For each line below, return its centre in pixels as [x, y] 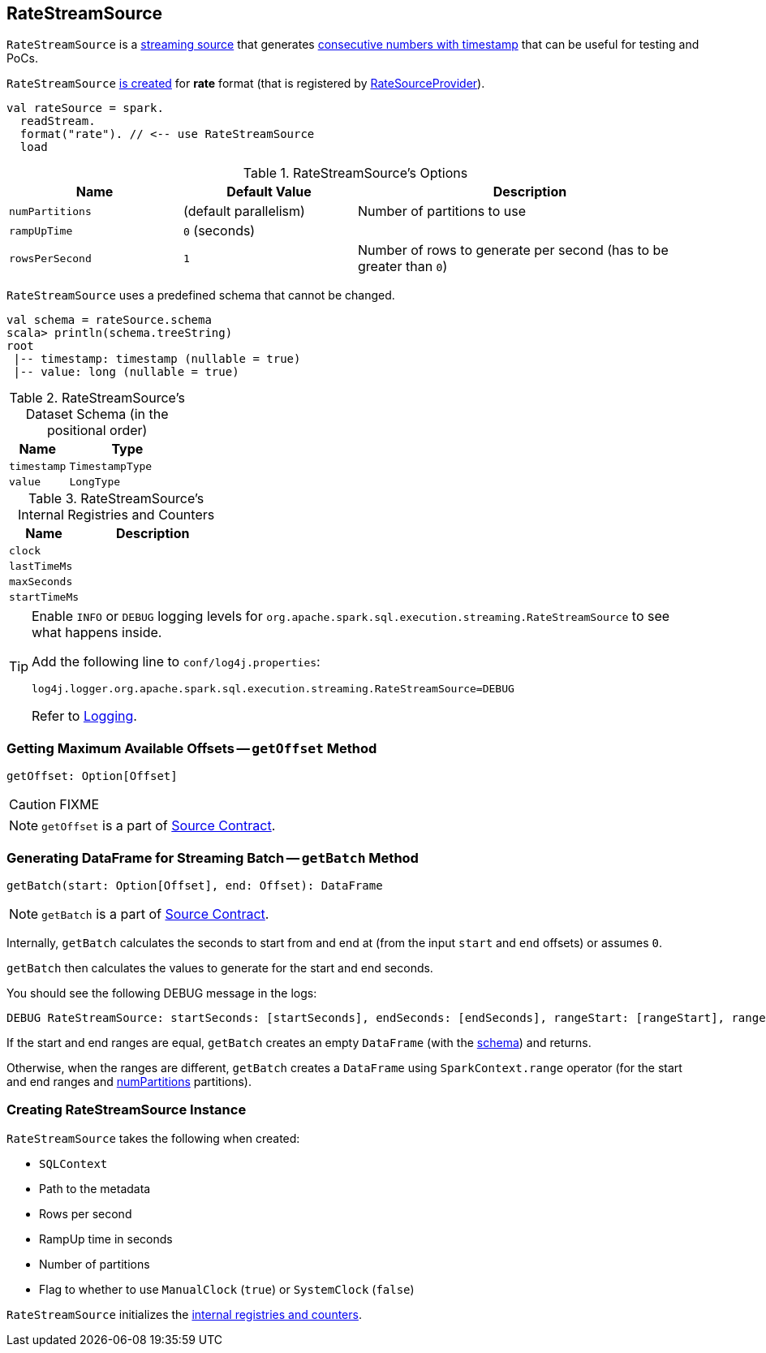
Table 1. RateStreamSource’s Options [355, 173]
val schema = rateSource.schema [109, 320]
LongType [95, 482]
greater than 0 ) [403, 267]
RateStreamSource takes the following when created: [153, 1138]
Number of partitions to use [442, 211]
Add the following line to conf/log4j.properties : [176, 662]
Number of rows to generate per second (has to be [513, 250]
